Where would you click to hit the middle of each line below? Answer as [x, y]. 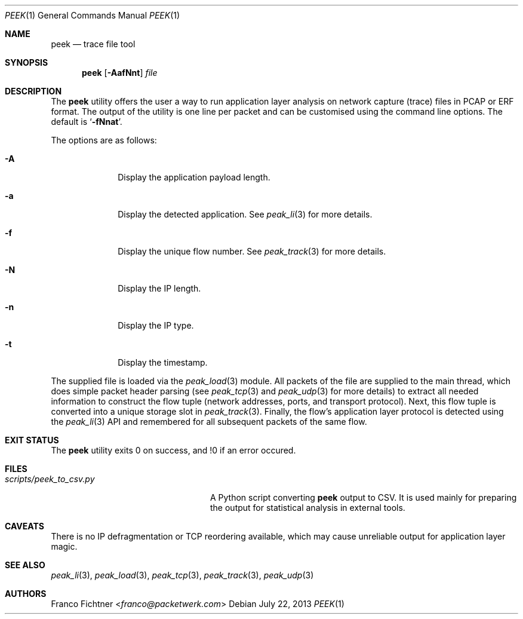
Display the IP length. [159, 288]
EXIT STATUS [32, 440]
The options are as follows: [104, 140]
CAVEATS [24, 526]
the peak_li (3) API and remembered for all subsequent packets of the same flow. [209, 422]
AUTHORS [26, 594]
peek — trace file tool [93, 44]
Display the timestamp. [163, 362]
